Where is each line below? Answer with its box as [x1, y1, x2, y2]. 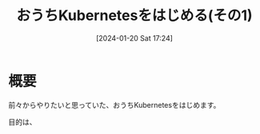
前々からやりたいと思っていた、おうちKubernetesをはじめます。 [8, 100, 221, 109]
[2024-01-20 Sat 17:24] [95, 33, 174, 43]
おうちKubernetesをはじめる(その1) [15, 6, 254, 25]
